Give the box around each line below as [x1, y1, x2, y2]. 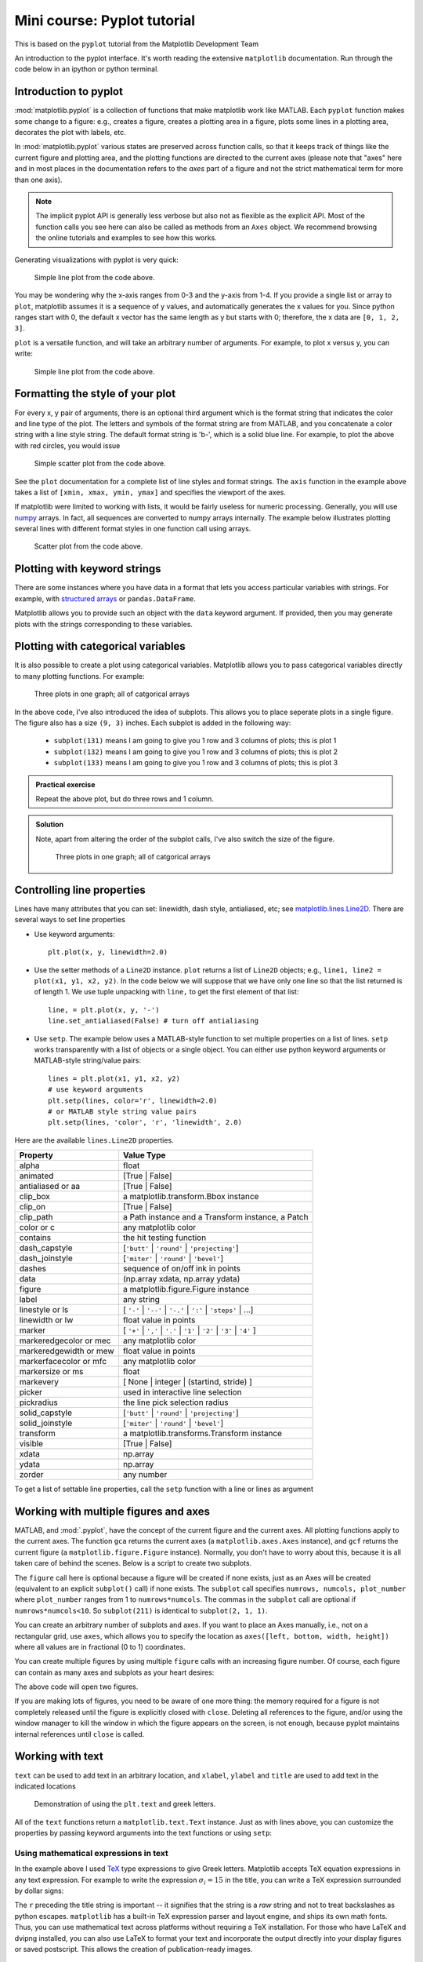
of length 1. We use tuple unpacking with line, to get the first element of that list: [34, 987, 299, 997]
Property [19, 1150, 54, 1161]
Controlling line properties [14, 883, 146, 896]
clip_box [19, 1191, 51, 1202]
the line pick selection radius [122, 1397, 229, 1408]
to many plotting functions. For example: [14, 671, 145, 680]
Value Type [122, 1150, 166, 1161]
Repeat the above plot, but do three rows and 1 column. [35, 793, 215, 804]
